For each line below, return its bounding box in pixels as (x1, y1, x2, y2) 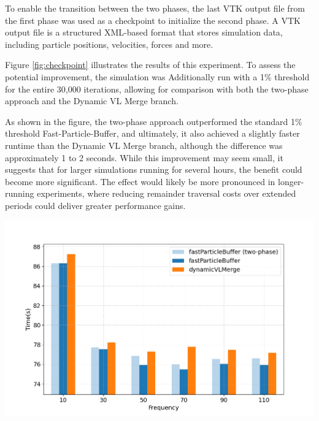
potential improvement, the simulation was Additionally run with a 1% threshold (5, 70, 310, 83)
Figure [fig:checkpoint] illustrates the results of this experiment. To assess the (5, 58, 296, 71)
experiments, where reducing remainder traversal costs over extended (37, 187, 296, 200)
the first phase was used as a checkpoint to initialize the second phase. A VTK (5, 13, 301, 26)
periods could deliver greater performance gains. (5, 199, 186, 211)
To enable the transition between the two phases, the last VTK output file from (5, 2, 305, 14)
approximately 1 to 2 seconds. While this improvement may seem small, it (5, 151, 283, 164)
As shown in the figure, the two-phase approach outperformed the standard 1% (5, 115, 302, 127)
